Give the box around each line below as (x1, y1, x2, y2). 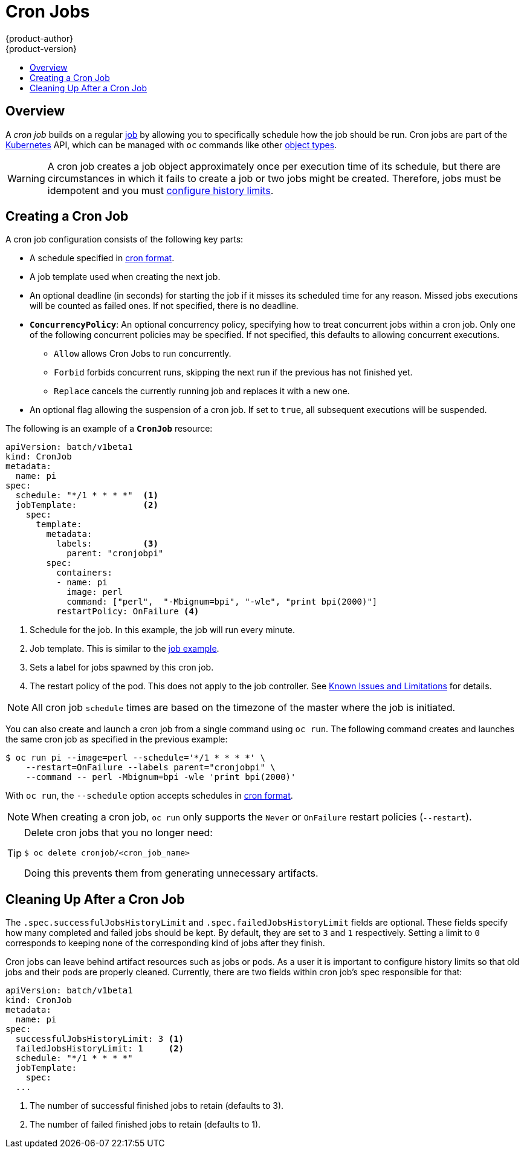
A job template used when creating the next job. (30, 271, 221, 282)
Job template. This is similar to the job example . (30, 643, 219, 654)
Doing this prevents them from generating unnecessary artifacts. (24, 867, 319, 880)
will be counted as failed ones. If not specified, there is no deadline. (30, 300, 299, 311)
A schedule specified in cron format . (30, 253, 175, 264)
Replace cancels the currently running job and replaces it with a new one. (54, 386, 350, 397)
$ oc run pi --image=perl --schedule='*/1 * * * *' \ (5, 753, 265, 763)
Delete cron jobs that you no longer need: (24, 827, 213, 839)
